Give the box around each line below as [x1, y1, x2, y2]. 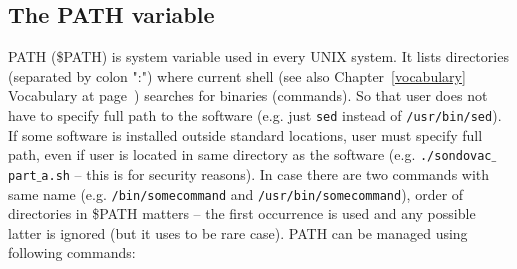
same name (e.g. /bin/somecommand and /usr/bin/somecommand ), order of [8, 183, 464, 204]
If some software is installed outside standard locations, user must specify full [8, 124, 483, 145]
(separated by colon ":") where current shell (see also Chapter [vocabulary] [8, 65, 466, 86]
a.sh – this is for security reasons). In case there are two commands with [41, 163, 490, 184]
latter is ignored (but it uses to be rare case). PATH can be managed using [8, 222, 468, 243]
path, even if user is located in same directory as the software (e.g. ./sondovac [8, 144, 492, 165]
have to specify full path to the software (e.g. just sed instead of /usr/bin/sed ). [8, 104, 502, 125]
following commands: [8, 242, 136, 263]
